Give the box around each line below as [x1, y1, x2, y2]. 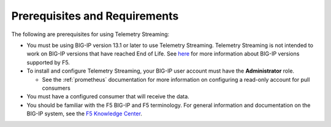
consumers [42, 84, 70, 92]
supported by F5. [26, 59, 70, 66]
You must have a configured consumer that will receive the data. [26, 93, 189, 100]
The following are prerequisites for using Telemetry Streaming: [11, 31, 170, 38]
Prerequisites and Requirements [11, 9, 179, 23]
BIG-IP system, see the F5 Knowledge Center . [26, 110, 142, 117]
